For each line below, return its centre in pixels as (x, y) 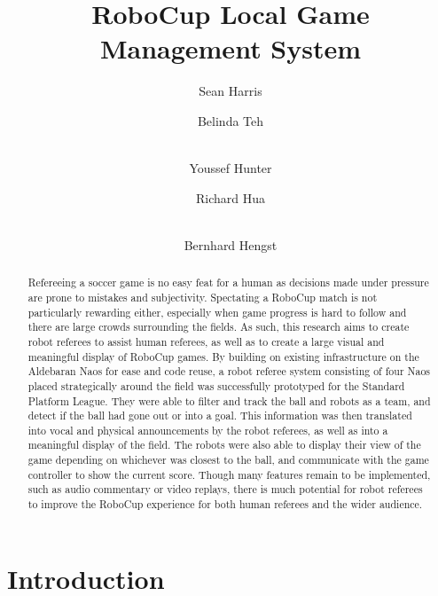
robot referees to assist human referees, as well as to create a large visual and (206, 341)
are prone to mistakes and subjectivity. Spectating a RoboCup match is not (203, 297)
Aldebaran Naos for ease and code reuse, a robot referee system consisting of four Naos (229, 371)
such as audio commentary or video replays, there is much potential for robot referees (225, 489)
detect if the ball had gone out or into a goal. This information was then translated (220, 416)
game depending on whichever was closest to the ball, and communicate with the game (228, 460)
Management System (231, 48)
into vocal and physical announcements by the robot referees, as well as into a (208, 430)
